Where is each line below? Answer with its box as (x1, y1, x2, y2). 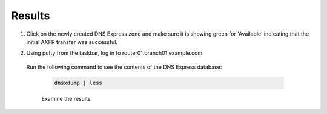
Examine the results (41, 95, 91, 102)
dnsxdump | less (54, 79, 103, 86)
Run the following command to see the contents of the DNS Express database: (26, 63, 222, 71)
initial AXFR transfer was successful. (26, 38, 118, 45)
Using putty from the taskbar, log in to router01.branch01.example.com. (26, 49, 204, 57)
